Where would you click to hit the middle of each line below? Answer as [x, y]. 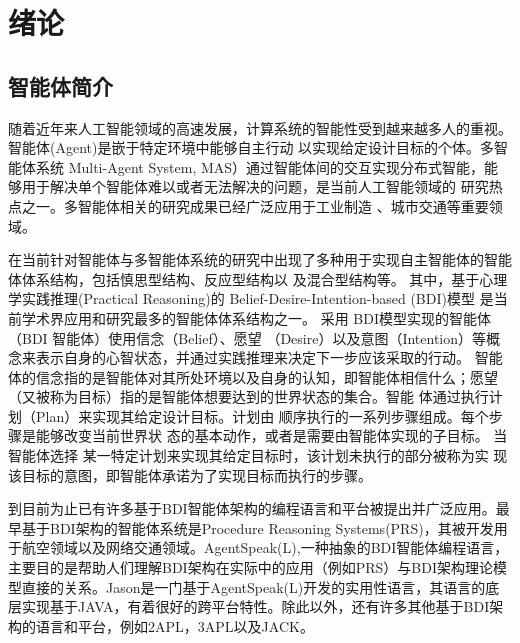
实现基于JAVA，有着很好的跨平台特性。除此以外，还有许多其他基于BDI [255, 606]
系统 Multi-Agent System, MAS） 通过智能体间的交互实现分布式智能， [260, 166]
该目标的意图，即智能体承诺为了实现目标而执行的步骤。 [190, 474]
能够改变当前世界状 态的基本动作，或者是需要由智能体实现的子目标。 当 [271, 435]
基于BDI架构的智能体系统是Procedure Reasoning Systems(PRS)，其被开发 [257, 527]
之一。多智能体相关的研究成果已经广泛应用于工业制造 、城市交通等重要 [255, 205]
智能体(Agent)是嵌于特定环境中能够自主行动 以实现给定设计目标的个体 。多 [251, 147]
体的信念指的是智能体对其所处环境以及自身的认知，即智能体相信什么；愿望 [253, 376]
